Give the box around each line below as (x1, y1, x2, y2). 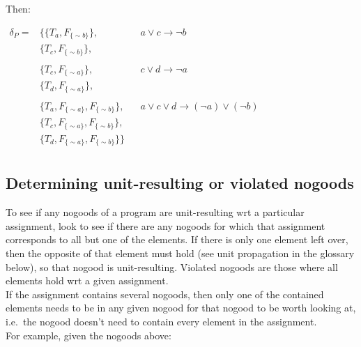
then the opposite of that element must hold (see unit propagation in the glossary (6, 246, 355, 261)
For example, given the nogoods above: (6, 327, 171, 342)
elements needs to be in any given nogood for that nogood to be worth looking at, (6, 300, 356, 315)
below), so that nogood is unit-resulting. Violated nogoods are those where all (6, 259, 338, 274)
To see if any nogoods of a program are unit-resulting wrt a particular (6, 205, 305, 219)
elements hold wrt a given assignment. (6, 273, 169, 288)
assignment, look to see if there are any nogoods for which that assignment (6, 218, 325, 233)
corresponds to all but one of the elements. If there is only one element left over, (6, 232, 348, 247)
